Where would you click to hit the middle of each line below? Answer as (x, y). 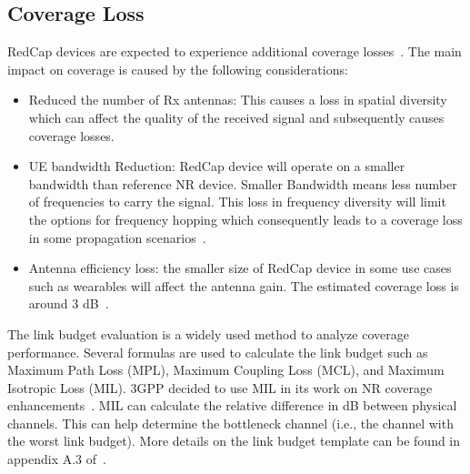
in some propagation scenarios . (117, 237)
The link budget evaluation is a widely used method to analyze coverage (208, 333)
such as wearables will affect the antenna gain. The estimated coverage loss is (244, 285)
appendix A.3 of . (57, 459)
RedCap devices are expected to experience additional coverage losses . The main (235, 51)
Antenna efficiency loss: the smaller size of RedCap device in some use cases (240, 268)
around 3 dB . (69, 303)
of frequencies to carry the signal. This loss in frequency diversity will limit (237, 202)
